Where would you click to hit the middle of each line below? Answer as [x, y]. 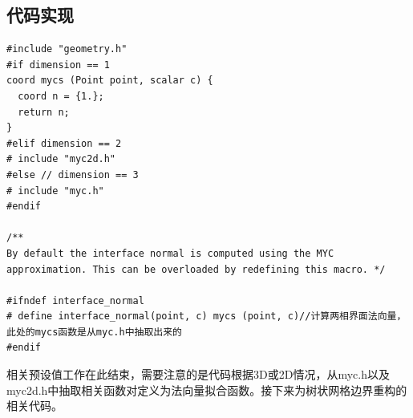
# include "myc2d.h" [61, 159]
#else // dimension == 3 [73, 175]
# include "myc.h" [55, 191]
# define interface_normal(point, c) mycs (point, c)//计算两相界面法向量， [206, 317]
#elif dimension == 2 [64, 143]
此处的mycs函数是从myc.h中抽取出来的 [95, 332]
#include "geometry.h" [67, 49]
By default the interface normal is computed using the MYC [170, 253]
